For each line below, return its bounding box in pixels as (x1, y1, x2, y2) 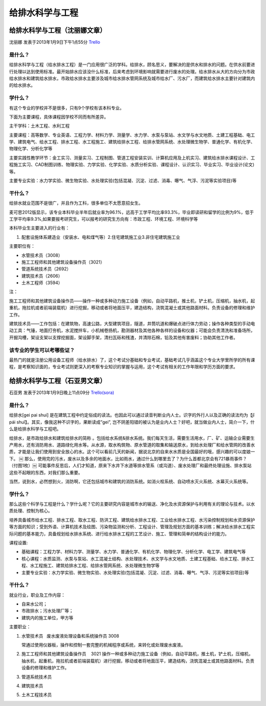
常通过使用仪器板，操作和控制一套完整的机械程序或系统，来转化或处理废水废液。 (21, 642, 186, 648)
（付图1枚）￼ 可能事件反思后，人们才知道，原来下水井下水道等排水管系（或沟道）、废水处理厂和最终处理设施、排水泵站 (9, 463, 252, 469)
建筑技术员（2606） (21, 273, 63, 279)
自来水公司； (21, 601, 48, 607)
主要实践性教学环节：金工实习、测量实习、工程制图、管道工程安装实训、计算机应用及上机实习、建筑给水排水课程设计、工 (9, 155, 255, 160)
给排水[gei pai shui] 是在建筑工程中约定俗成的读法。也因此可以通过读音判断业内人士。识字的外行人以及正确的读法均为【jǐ (9, 412, 255, 418)
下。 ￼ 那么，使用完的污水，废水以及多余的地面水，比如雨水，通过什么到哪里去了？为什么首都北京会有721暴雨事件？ (9, 455, 247, 461)
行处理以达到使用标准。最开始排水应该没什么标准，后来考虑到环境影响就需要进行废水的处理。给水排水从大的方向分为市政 (9, 68, 255, 74)
